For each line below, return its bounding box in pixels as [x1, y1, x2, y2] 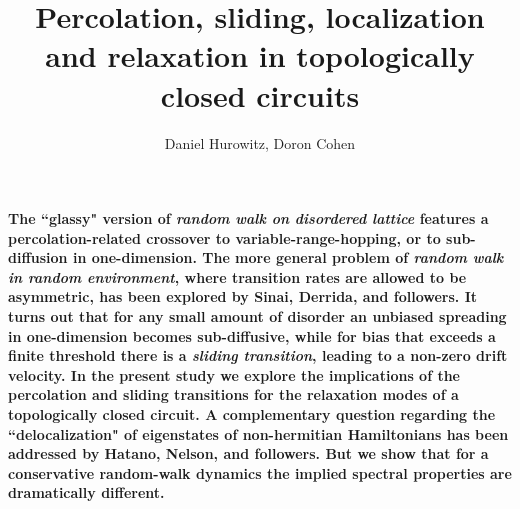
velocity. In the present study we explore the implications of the [8, 364, 461, 385]
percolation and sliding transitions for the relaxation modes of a [8, 384, 459, 405]
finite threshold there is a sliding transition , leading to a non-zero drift [8, 345, 508, 366]
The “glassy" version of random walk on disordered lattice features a [8, 208, 489, 229]
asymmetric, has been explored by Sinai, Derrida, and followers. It [8, 286, 478, 307]
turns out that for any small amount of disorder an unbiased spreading [8, 306, 507, 327]
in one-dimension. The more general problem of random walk [72, 247, 504, 268]
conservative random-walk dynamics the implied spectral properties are [8, 462, 512, 483]
